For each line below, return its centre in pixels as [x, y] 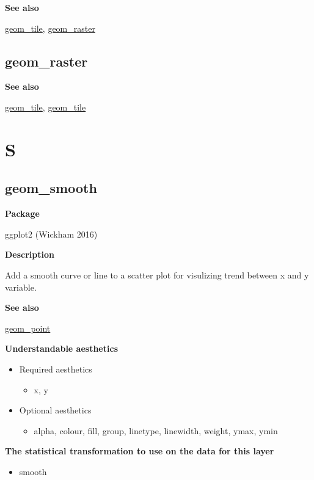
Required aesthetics [56, 369]
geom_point [28, 328]
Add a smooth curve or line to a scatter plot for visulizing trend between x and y [157, 275]
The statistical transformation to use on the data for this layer [140, 451]
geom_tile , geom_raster [50, 28]
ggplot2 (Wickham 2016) [51, 234]
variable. [21, 287]
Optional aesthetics [55, 410]
